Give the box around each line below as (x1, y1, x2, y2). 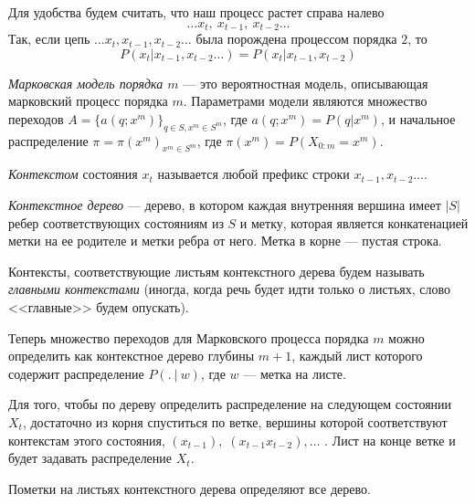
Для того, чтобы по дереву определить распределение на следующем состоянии (8, 394, 452, 414)
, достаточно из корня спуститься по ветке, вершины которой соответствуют (22, 412, 448, 431)
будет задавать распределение (8, 448, 173, 467)
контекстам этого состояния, (8, 430, 165, 449)
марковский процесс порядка (8, 91, 168, 110)
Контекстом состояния (8, 164, 138, 184)
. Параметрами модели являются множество (183, 91, 427, 110)
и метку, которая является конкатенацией (239, 213, 469, 232)
